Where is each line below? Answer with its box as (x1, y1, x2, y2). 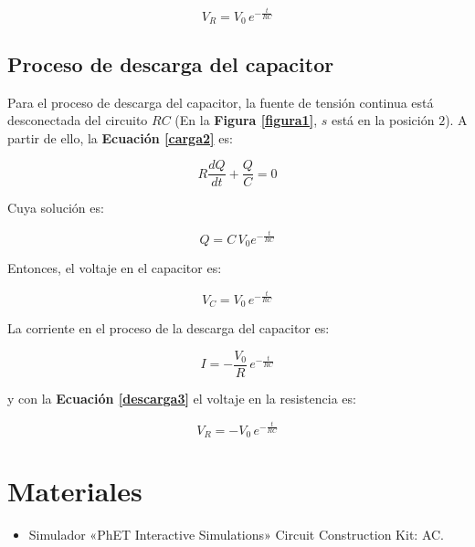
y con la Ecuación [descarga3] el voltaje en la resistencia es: (7, 389, 356, 408)
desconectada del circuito (7, 110, 148, 130)
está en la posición (331, 110, 435, 130)
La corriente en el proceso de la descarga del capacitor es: (7, 319, 330, 338)
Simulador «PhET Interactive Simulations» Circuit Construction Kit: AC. (28, 525, 444, 544)
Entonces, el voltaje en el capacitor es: (7, 258, 222, 278)
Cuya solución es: (7, 198, 104, 217)
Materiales (7, 472, 142, 510)
